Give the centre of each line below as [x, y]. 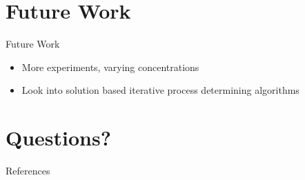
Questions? [58, 138]
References [28, 171]
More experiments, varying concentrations [110, 67]
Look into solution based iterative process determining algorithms [160, 90]
